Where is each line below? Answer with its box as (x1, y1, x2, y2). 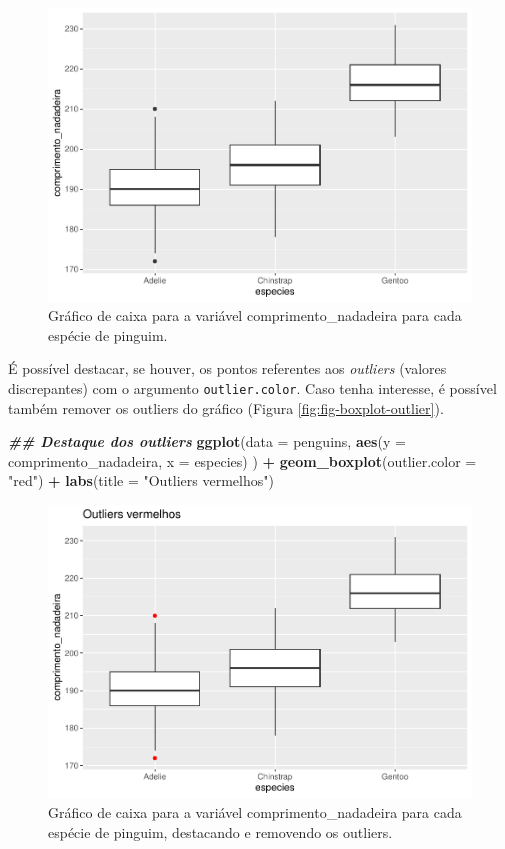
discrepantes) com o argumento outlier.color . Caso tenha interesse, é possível (8, 377, 497, 398)
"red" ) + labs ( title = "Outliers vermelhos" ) (8, 470, 274, 491)
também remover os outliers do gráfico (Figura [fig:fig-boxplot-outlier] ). (8, 397, 444, 418)
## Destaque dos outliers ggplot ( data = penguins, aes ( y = (8, 431, 406, 452)
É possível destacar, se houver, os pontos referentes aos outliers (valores (8, 358, 447, 379)
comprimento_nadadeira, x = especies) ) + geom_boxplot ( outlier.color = (8, 450, 477, 471)
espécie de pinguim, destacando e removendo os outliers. (48, 821, 393, 842)
